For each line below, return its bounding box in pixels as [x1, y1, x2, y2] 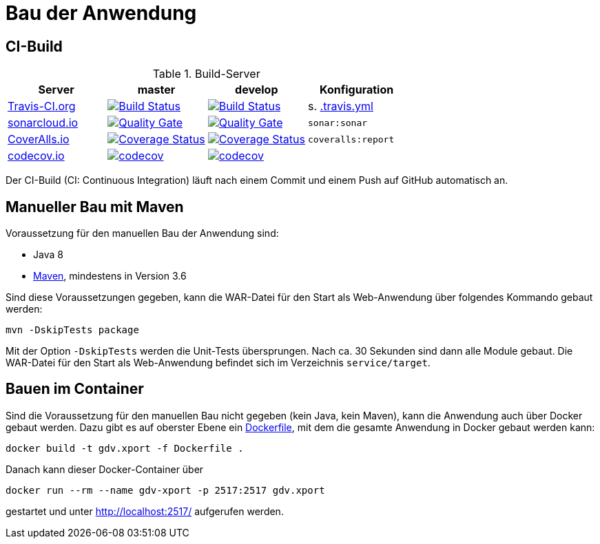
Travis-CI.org [8, 99, 76, 114]
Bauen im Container [6, 380, 144, 398]
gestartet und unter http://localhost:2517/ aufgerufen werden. [6, 505, 284, 517]
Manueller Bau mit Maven [6, 198, 184, 216]
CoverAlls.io [8, 132, 70, 147]
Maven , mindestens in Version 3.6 [33, 270, 187, 282]
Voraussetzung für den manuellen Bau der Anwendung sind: [6, 227, 279, 240]
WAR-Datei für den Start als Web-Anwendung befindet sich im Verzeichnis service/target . [6, 357, 431, 369]
